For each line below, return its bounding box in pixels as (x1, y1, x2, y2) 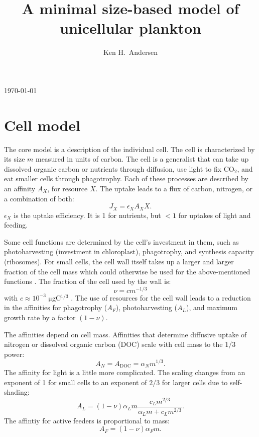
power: (4, 348, 25, 359)
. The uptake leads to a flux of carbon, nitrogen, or (95, 183, 252, 193)
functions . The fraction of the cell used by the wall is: (4, 276, 171, 286)
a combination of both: (4, 193, 74, 203)
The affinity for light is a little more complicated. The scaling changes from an (4, 367, 245, 377)
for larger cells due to (162, 377, 228, 387)
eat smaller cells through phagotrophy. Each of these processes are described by (4, 173, 248, 184)
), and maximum (186, 302, 237, 313)
